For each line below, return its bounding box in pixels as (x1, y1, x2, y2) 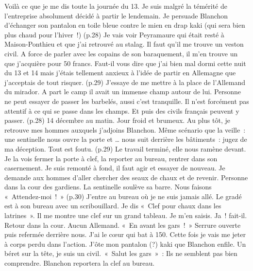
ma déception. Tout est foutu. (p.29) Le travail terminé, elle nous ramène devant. (4, 143, 246, 153)
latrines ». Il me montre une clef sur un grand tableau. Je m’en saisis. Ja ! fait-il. (4, 210, 247, 220)
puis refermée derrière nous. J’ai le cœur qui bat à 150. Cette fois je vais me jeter (4, 229, 246, 239)
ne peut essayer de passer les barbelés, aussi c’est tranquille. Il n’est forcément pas (4, 96, 249, 106)
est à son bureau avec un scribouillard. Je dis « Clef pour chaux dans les (4, 201, 221, 211)
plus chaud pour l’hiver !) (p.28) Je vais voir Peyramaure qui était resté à (4, 29, 224, 39)
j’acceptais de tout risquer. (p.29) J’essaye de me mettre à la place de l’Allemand (4, 77, 246, 87)
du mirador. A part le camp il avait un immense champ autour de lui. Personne (4, 86, 241, 97)
